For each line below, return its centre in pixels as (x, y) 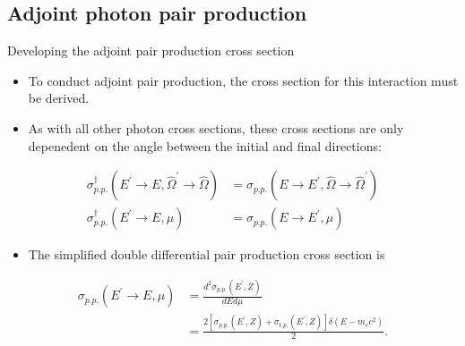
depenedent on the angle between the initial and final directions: (205, 145)
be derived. (59, 98)
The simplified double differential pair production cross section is (207, 254)
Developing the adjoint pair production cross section (151, 51)
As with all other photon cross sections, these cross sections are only (216, 127)
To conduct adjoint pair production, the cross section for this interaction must (243, 80)
